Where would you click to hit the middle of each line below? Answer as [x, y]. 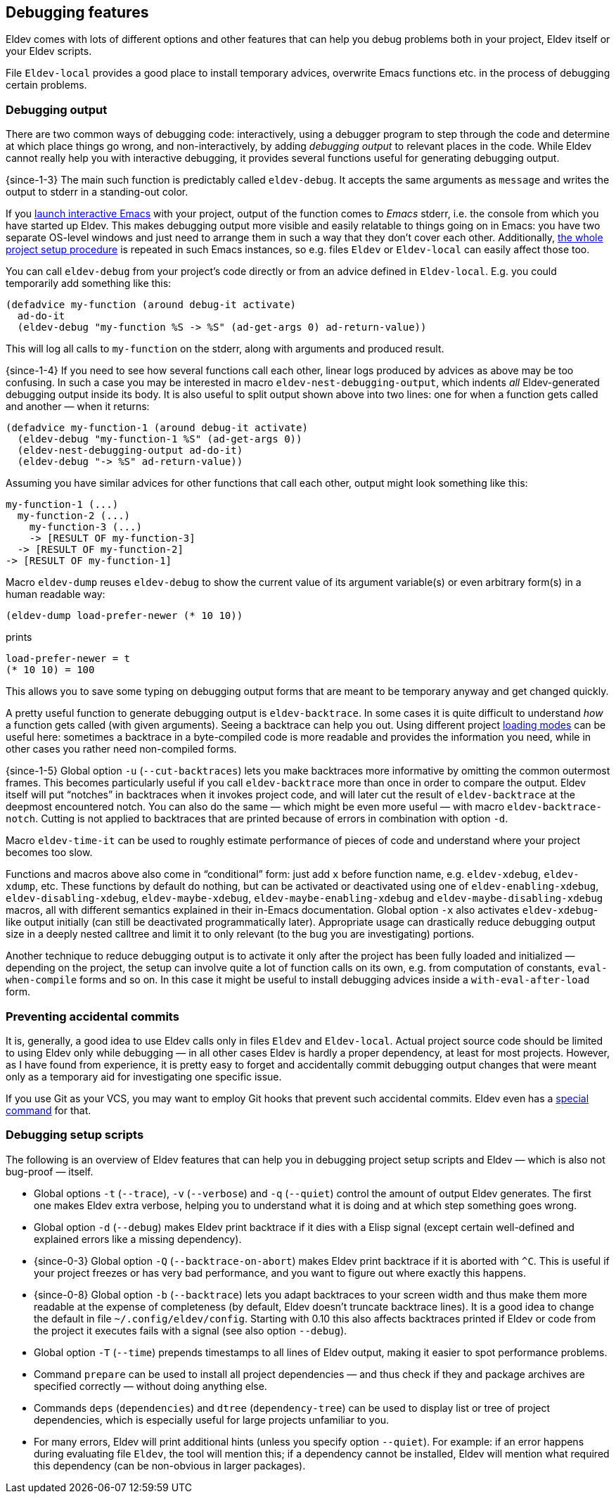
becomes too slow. [49, 853]
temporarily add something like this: [89, 283]
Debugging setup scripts [75, 1135]
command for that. [49, 1110]
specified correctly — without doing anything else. [150, 1386]
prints [19, 637]
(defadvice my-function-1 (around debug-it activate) [157, 428]
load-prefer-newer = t [68, 659]
